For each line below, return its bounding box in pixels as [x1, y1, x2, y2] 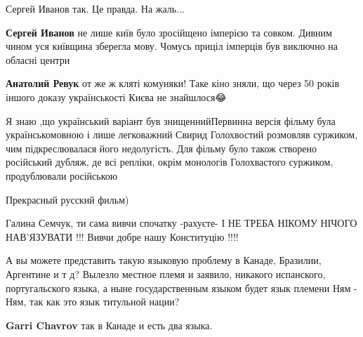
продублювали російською [6, 168, 118, 183]
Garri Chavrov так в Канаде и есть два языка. [6, 317, 213, 332]
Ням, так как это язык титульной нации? [6, 294, 180, 309]
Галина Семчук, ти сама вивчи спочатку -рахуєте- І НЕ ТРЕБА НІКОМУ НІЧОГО [6, 216, 357, 230]
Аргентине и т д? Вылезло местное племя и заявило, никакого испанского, [6, 266, 326, 281]
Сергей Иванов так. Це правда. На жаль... [6, 1, 185, 15]
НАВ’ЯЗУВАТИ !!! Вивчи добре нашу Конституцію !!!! [6, 229, 239, 244]
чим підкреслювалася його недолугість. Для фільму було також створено [6, 140, 317, 155]
